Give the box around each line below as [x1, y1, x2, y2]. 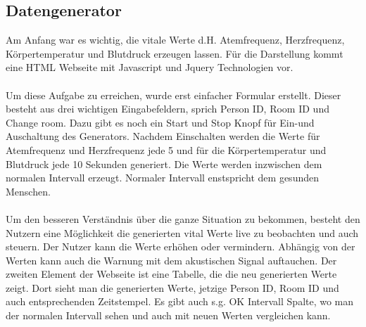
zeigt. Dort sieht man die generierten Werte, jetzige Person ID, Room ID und [6, 280, 339, 295]
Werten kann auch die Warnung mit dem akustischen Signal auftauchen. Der [6, 252, 337, 267]
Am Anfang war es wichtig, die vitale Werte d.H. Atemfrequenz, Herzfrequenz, [6, 32, 345, 47]
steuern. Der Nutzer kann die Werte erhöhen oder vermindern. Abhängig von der [6, 239, 355, 254]
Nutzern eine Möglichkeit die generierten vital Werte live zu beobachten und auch [6, 225, 359, 240]
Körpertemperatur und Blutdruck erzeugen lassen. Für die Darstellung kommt [6, 46, 343, 60]
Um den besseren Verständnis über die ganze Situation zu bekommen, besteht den [6, 211, 360, 226]
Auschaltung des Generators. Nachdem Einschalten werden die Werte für [6, 129, 320, 143]
